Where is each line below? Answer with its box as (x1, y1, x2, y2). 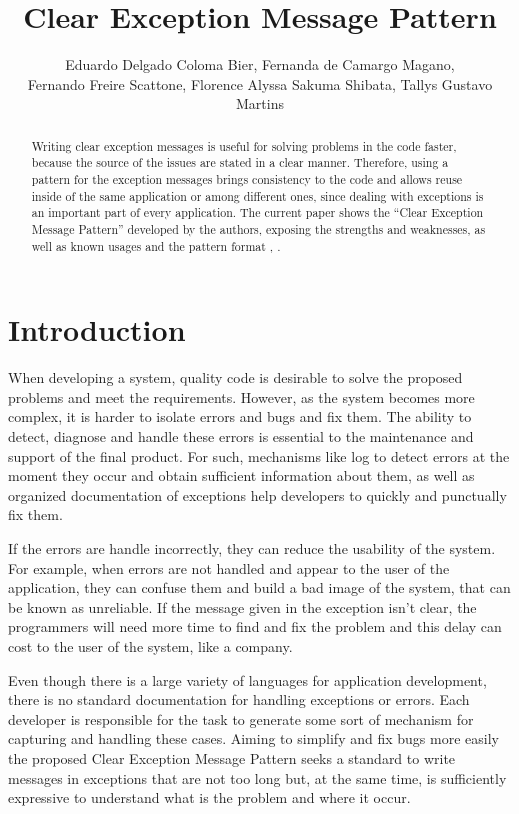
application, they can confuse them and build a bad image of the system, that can (8, 577, 511, 598)
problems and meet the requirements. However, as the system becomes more (8, 386, 475, 407)
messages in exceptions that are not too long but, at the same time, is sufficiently (8, 767, 507, 788)
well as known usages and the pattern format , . (31, 237, 281, 254)
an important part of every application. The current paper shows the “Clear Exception (31, 204, 484, 221)
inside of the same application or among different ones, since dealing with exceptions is (31, 187, 484, 204)
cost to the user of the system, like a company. (8, 635, 293, 656)
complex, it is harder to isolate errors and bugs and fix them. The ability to (8, 406, 472, 427)
